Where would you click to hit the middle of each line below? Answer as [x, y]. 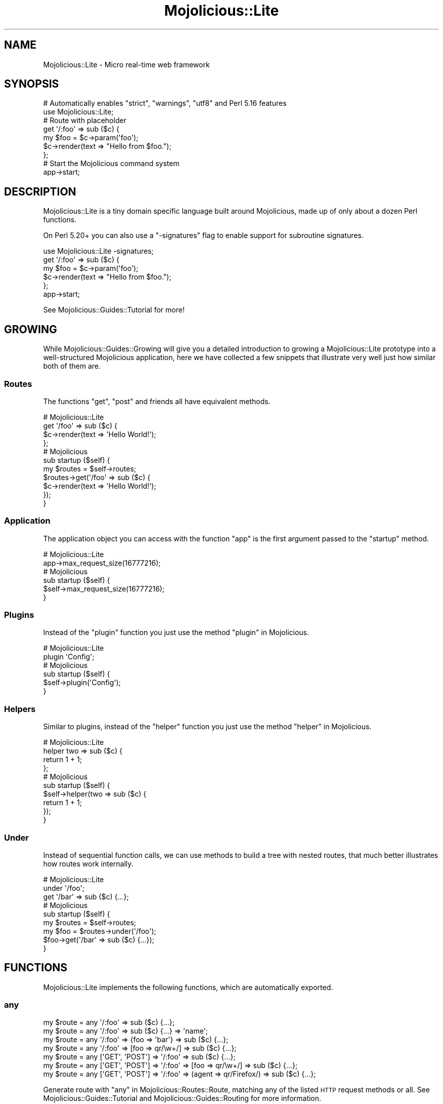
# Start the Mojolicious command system [111, 164]
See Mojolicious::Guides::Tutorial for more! [114, 310]
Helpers [20, 709]
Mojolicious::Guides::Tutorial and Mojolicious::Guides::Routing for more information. [182, 1098]
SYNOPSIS [32, 84]
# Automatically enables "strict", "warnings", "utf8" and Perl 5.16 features [165, 103]
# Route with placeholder [85, 121]
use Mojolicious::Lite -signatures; [98, 251]
